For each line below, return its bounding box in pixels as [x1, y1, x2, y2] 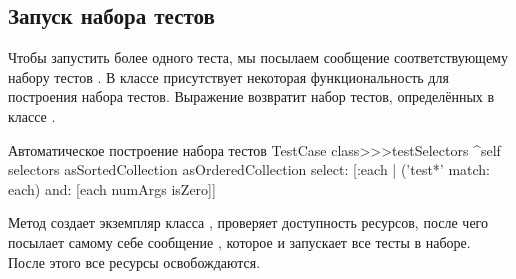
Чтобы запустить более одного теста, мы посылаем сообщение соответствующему [8, 47, 508, 68]
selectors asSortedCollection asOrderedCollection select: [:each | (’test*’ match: [8, 159, 491, 180]
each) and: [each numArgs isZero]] [8, 178, 216, 199]
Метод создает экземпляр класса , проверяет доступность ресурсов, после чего [8, 212, 488, 233]
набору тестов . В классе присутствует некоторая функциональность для [8, 66, 449, 87]
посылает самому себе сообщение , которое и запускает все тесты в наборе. [8, 231, 471, 252]
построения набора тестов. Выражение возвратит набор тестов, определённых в [8, 86, 495, 107]
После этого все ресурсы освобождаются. [8, 251, 261, 272]
